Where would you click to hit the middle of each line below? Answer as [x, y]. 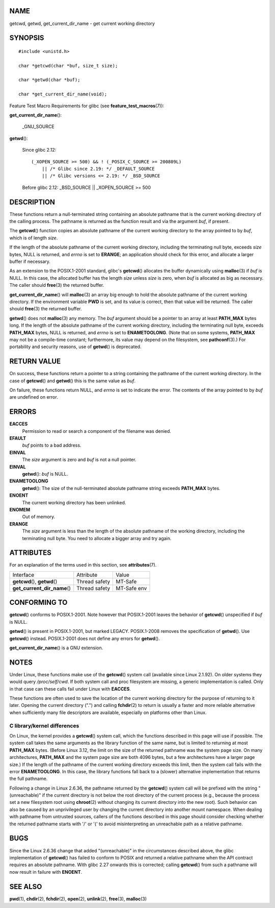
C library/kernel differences [44, 726]
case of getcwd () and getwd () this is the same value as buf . [73, 381]
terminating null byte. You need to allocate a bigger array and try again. [97, 538]
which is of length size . [34, 238]
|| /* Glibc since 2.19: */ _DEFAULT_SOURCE [98, 169]
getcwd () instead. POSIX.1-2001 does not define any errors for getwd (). [85, 639]
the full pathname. [29, 779]
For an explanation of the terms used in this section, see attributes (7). [83, 565]
